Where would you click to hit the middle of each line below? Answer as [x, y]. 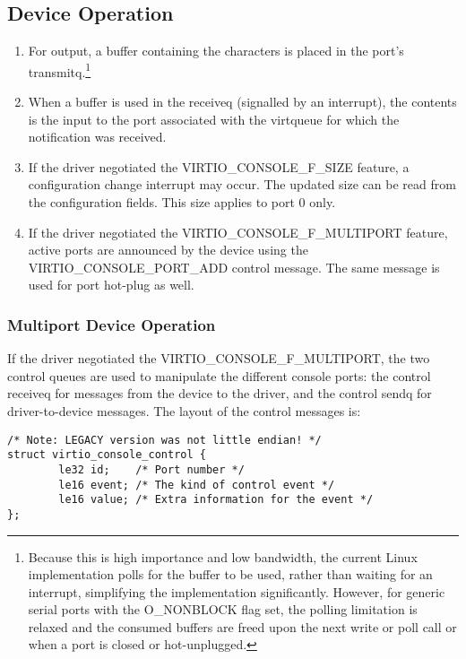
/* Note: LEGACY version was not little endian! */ [164, 440]
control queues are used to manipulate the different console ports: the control [219, 375]
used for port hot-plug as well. [111, 285]
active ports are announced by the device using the [168, 250]
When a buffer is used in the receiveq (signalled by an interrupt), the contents [242, 102]
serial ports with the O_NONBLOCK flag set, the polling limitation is [223, 609]
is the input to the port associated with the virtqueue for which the [214, 119]
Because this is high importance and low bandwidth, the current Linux [223, 556]
